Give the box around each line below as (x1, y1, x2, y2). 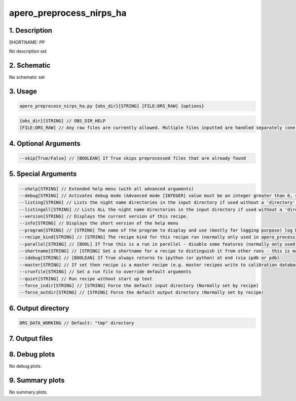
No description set (9, 48, 47, 54)
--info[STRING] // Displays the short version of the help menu (19, 221, 179, 226)
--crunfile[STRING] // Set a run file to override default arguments (19, 269, 191, 274)
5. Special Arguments (9, 170, 77, 178)
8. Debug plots (9, 350, 55, 358)
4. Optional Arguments (9, 139, 81, 148)
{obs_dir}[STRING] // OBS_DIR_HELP (19, 118, 106, 124)
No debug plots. (9, 363, 42, 369)
